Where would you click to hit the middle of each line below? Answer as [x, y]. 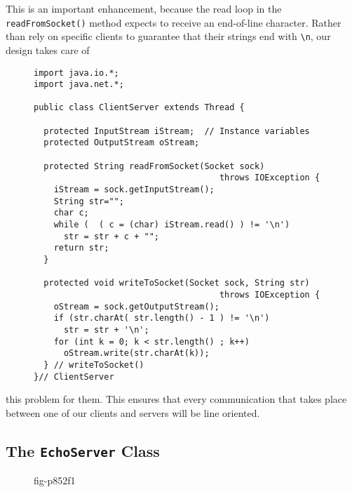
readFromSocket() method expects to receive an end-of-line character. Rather [174, 22]
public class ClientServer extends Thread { [139, 108]
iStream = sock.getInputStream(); [134, 190]
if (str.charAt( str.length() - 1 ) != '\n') [162, 318]
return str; [81, 248]
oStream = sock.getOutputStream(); [136, 306]
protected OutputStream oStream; [122, 143]
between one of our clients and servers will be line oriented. [133, 412]
